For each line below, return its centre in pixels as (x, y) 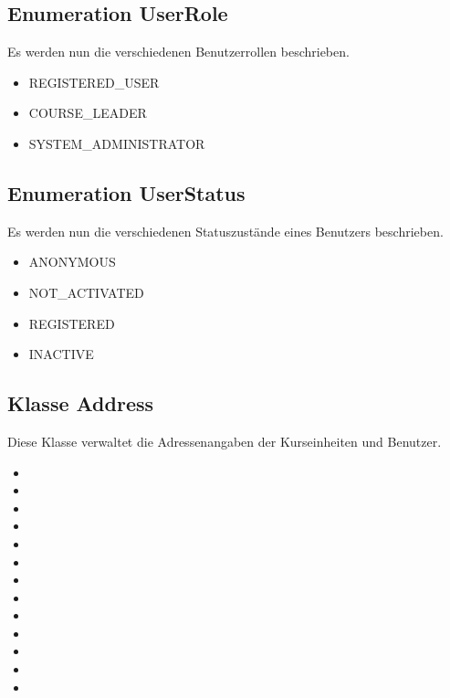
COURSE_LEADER (88, 113)
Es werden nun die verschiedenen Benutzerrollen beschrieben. (178, 52)
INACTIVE (61, 354)
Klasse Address (81, 403)
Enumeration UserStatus (126, 192)
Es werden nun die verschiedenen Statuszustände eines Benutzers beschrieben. (225, 231)
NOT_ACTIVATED (86, 292)
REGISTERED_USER (94, 82)
